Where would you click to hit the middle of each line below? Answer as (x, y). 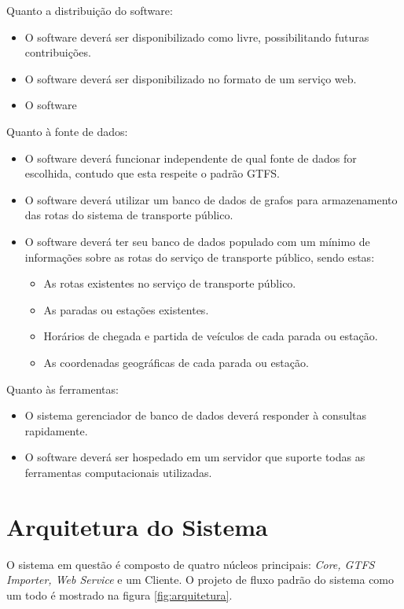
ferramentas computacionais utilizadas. (118, 472)
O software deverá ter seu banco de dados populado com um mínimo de (197, 241)
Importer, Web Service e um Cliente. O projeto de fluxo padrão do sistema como (200, 580)
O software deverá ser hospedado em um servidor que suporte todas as (195, 457)
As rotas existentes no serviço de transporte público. (170, 283)
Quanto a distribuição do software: (90, 10)
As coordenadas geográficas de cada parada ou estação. (176, 362)
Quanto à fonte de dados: (67, 131)
